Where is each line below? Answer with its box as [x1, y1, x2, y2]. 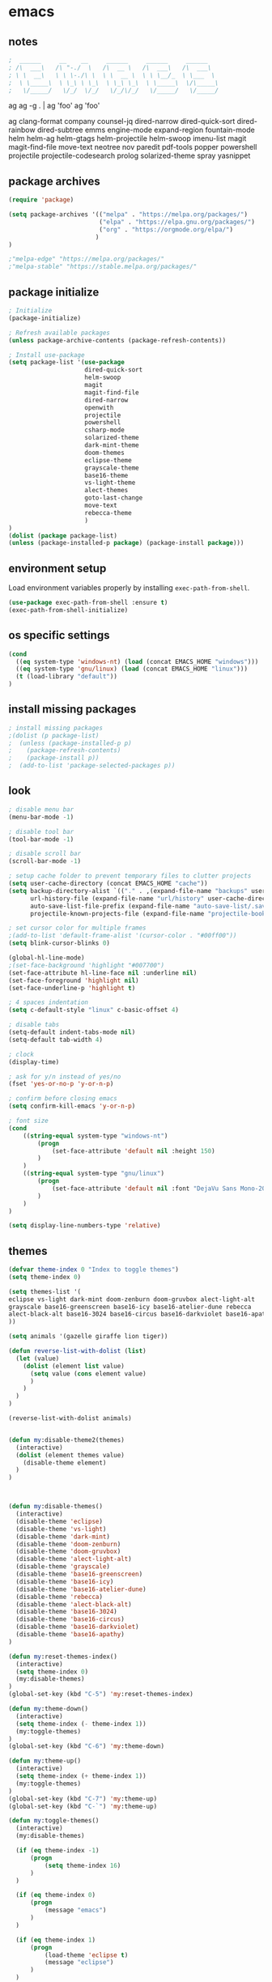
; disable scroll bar [8, 849, 82, 858]
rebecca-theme [84, 508, 132, 517]
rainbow [8, 125, 36, 135]
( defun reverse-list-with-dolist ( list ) [8, 1347, 147, 1355]
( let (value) [15, 1355, 60, 1363]
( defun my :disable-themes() [8, 1503, 104, 1511]
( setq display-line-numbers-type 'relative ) [8, 1222, 161, 1230]
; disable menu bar [8, 805, 74, 814]
